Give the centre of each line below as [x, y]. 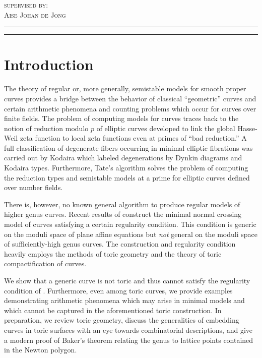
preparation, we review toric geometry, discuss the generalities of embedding [122, 320]
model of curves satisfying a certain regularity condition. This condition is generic [130, 224]
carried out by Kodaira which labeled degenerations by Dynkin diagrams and [123, 158]
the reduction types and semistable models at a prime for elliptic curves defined [127, 177]
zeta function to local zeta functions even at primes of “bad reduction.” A [133, 138]
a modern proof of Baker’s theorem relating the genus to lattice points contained [129, 340]
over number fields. [34, 187]
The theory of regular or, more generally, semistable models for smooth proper [125, 88]
